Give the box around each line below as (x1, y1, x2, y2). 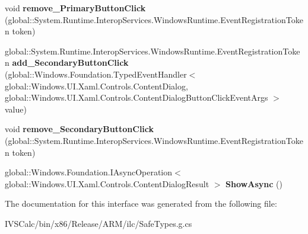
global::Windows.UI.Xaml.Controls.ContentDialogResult (5, 177, 209, 190)
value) (5, 102, 27, 115)
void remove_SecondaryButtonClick (5, 123, 154, 135)
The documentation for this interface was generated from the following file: (5, 197, 277, 210)
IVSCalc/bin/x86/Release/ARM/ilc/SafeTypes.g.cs (5, 217, 192, 229)
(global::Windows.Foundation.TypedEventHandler (5, 68, 187, 80)
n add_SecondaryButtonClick (5, 56, 129, 69)
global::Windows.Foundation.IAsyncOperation (5, 166, 173, 178)
